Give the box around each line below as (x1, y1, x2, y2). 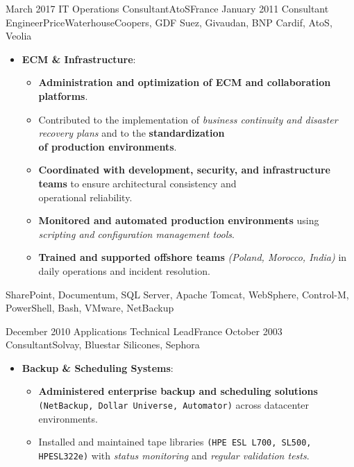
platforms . (38, 88, 88, 103)
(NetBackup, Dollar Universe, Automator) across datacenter (38, 398, 310, 412)
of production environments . (38, 139, 177, 153)
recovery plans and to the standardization (38, 126, 225, 140)
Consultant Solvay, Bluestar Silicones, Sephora (6, 337, 200, 352)
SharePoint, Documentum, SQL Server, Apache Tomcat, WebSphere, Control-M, (6, 287, 349, 301)
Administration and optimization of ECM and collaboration (38, 75, 331, 90)
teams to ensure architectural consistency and (38, 176, 237, 190)
